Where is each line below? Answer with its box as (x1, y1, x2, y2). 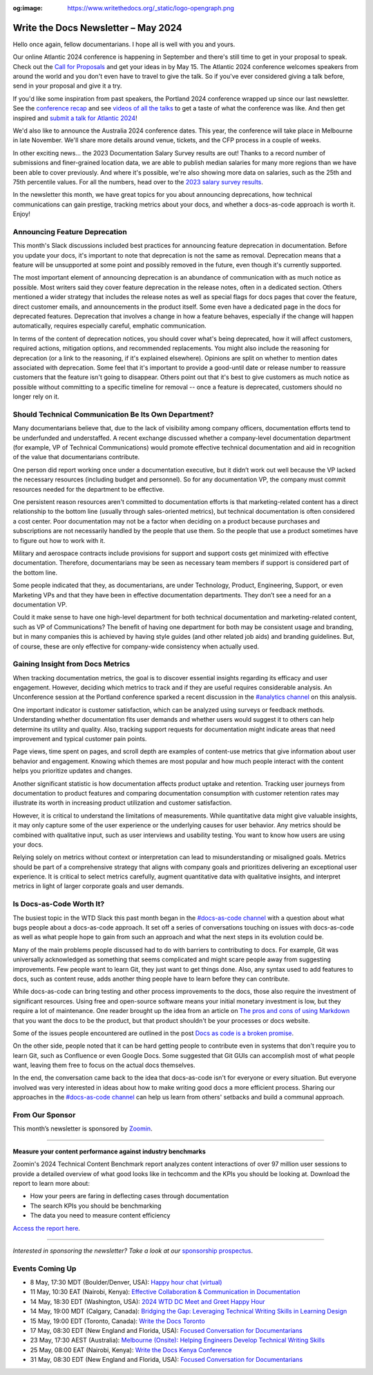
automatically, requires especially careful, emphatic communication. (12, 322, 207, 330)
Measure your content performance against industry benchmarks (12, 1147, 207, 1155)
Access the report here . (12, 1224, 81, 1232)
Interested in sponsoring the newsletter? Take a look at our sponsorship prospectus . (12, 1247, 254, 1255)
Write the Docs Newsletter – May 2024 (12, 21, 182, 34)
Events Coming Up (12, 1264, 77, 1273)
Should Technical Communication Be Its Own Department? (12, 410, 214, 419)
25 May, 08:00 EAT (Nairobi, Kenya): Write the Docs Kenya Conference (30, 1345, 232, 1354)
